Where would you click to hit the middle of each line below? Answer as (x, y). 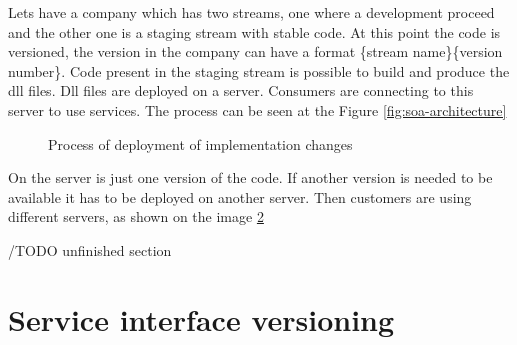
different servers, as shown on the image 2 (136, 216)
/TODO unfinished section (90, 249)
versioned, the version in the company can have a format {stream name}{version (255, 51)
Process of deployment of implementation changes (200, 143)
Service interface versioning (201, 318)
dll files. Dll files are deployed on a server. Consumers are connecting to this (241, 90)
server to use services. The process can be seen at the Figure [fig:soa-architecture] (257, 109)
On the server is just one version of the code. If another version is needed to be (250, 177)
